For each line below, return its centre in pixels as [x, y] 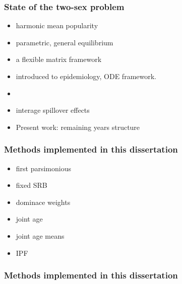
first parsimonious [44, 168]
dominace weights [43, 202]
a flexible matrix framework [59, 59]
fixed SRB [32, 185]
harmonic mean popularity [57, 25]
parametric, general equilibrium [65, 42]
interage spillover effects [53, 110]
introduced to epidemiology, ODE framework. [86, 76]
